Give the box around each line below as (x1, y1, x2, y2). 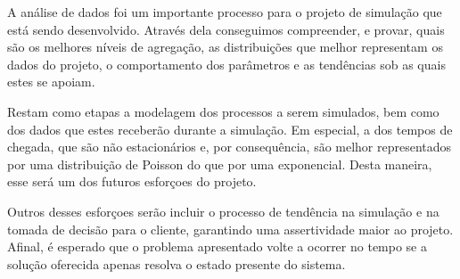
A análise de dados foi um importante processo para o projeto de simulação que (7, 3, 442, 21)
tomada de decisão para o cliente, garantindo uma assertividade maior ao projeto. (7, 219, 454, 238)
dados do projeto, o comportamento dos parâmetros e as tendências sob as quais (7, 54, 446, 73)
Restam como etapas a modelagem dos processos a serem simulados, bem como (7, 102, 439, 120)
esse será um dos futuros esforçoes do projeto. (7, 172, 257, 191)
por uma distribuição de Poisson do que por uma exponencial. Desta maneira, (7, 154, 432, 173)
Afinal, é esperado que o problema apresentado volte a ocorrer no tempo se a (7, 237, 427, 256)
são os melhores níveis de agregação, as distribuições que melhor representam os (7, 37, 443, 56)
